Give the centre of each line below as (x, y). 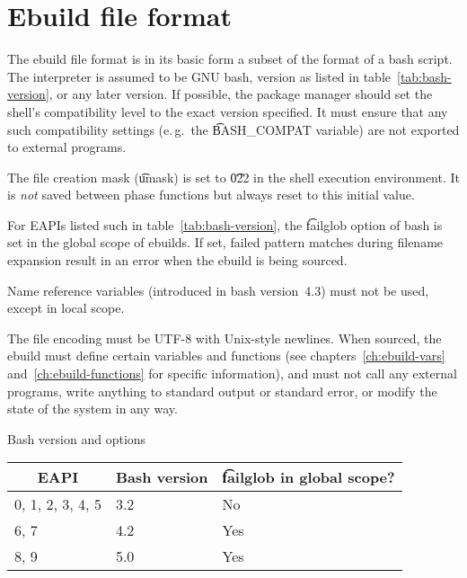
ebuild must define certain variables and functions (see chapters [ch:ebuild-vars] (226, 356)
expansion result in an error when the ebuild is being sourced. (177, 260)
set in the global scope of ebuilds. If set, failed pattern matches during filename (225, 242)
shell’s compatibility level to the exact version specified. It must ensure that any (228, 111)
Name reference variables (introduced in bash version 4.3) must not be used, (218, 290)
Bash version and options (77, 438)
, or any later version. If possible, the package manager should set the (241, 94)
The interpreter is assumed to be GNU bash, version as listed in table (199, 76)
